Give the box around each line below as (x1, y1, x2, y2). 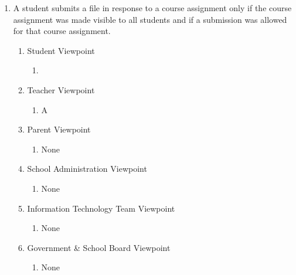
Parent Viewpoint (27, 123, 91, 135)
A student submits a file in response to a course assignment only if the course (13, 2, 292, 13)
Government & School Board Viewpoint (27, 241, 171, 253)
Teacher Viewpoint (27, 83, 95, 96)
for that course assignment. (13, 25, 111, 37)
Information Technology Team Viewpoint (27, 202, 175, 214)
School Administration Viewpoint (27, 162, 147, 175)
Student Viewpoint (27, 44, 95, 56)
